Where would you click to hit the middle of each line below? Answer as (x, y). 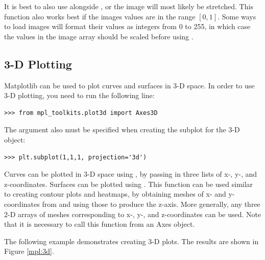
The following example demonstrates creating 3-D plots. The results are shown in (131, 241)
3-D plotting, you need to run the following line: (79, 95)
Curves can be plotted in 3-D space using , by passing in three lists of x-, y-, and (131, 174)
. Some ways (237, 16)
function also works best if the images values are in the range (100, 16)
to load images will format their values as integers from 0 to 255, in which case (127, 26)
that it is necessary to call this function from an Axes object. (100, 224)
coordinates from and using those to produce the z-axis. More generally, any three (132, 204)
